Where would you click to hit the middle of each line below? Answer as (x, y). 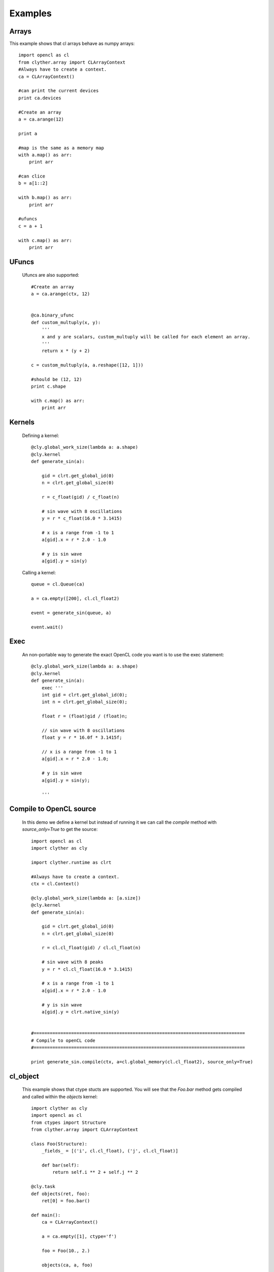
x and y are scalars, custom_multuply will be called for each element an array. (146, 337)
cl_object (24, 1076)
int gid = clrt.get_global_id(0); (84, 695)
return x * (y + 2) (66, 351)
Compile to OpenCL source (53, 809)
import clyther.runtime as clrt (71, 862)
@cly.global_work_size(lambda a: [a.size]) (86, 898)
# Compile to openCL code (63, 1040)
